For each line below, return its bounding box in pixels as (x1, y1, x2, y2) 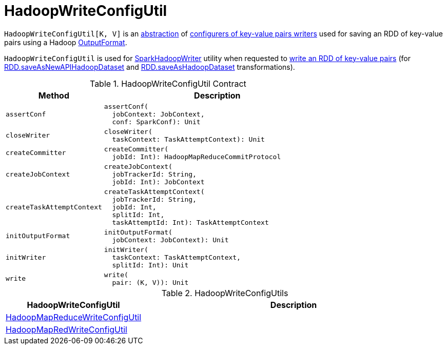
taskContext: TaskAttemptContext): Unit (112, 135, 265, 143)
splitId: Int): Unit (112, 261, 189, 269)
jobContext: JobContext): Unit (112, 236, 229, 244)
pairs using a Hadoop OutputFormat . (4, 37, 127, 47)
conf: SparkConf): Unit (112, 118, 201, 126)
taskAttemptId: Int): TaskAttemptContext (112, 218, 269, 226)
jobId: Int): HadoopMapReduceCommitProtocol (112, 152, 281, 161)
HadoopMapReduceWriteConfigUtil (6, 312, 142, 322)
